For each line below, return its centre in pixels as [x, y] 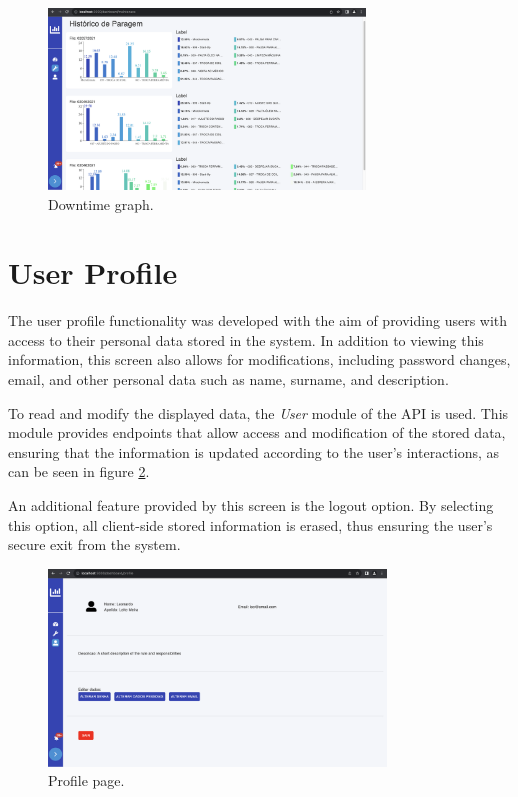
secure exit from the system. [94, 544]
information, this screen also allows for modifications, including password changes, [259, 359]
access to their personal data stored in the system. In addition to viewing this [246, 339]
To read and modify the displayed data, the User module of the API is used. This [258, 412]
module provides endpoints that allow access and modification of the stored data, [257, 432]
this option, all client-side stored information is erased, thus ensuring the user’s [250, 524]
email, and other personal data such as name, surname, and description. [228, 379]
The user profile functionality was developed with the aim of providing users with [258, 320]
